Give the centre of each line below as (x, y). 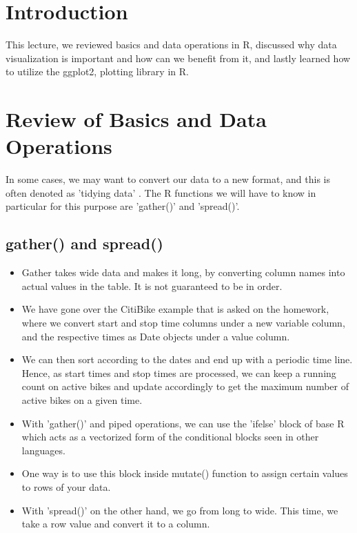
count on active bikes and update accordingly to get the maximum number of (185, 386)
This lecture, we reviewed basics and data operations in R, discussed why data (171, 45)
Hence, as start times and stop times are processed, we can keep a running (179, 372)
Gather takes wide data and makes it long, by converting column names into (183, 272)
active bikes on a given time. (82, 399)
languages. (43, 450)
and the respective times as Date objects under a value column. (156, 336)
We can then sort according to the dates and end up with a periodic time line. (187, 359)
